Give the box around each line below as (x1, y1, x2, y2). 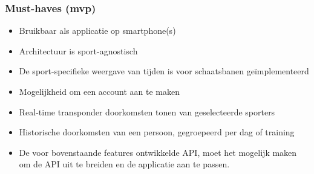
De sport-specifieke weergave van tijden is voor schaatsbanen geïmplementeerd (19, 65, 309, 77)
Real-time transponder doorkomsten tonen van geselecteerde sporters (19, 105, 275, 118)
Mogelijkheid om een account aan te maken (19, 85, 180, 97)
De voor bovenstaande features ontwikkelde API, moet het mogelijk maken (19, 146, 297, 158)
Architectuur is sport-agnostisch (19, 44, 138, 57)
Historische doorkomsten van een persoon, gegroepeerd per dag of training (19, 126, 295, 138)
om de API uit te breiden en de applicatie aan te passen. (19, 158, 230, 170)
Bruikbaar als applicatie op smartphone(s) (19, 24, 176, 37)
